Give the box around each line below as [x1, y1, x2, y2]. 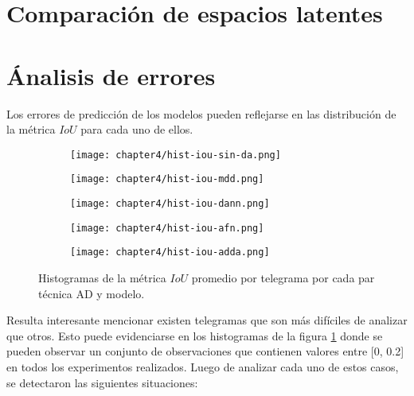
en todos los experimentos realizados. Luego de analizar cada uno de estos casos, [6, 358, 399, 375]
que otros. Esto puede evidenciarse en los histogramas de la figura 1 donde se [6, 327, 383, 344]
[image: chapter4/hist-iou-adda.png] [70, 247, 270, 258]
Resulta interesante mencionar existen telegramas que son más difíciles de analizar [6, 312, 408, 328]
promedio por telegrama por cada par [191, 269, 375, 285]
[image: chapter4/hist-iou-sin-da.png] [70, 149, 281, 161]
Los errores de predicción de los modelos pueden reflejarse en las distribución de [6, 105, 396, 122]
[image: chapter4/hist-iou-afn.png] [70, 222, 264, 234]
